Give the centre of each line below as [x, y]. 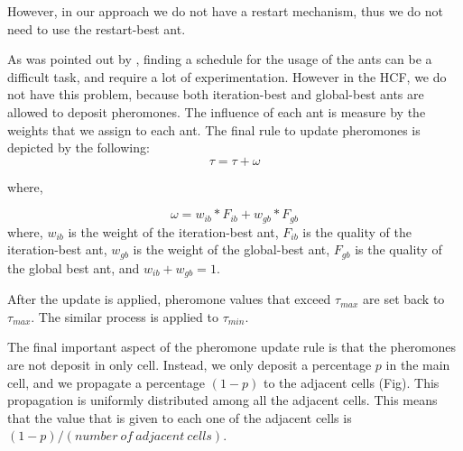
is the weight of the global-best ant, [231, 249]
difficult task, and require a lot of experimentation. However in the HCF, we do [227, 76]
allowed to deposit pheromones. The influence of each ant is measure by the [217, 111]
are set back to [404, 299]
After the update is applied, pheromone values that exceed [169, 299]
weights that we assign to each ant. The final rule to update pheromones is [214, 129]
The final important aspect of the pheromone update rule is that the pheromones [232, 347]
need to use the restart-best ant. [97, 28]
